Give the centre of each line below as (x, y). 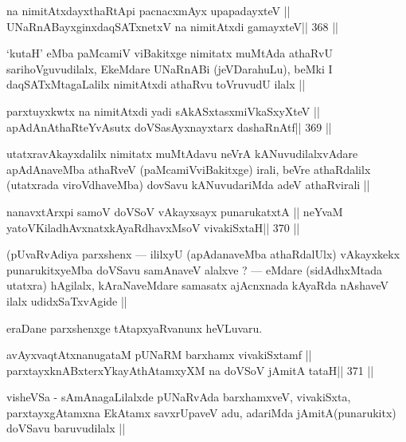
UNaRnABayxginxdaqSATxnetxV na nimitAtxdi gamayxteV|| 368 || (172, 26)
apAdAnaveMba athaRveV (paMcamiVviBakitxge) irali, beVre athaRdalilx (189, 169)
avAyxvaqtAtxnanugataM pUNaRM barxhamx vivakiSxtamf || (159, 355)
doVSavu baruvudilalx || (66, 428)
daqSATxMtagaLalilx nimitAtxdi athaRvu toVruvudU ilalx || (156, 84)
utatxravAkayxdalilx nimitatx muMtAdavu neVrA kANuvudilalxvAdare (182, 154)
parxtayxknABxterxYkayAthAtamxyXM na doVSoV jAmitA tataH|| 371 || (190, 370)
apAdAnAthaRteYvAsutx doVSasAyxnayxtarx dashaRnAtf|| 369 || (169, 126)
